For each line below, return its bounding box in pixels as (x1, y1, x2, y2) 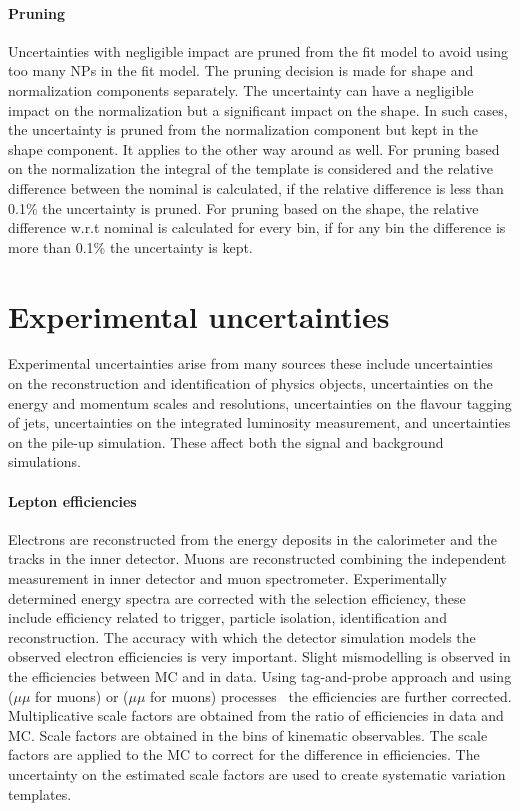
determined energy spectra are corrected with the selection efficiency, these (8, 587, 466, 608)
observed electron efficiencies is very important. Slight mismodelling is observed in (8, 646, 511, 667)
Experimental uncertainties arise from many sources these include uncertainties (8, 353, 493, 374)
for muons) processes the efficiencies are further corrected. (150, 685, 512, 706)
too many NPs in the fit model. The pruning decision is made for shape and (8, 60, 474, 81)
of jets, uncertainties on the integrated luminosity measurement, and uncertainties (8, 412, 511, 433)
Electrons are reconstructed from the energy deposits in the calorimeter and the (8, 528, 497, 549)
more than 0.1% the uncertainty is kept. (8, 236, 253, 257)
